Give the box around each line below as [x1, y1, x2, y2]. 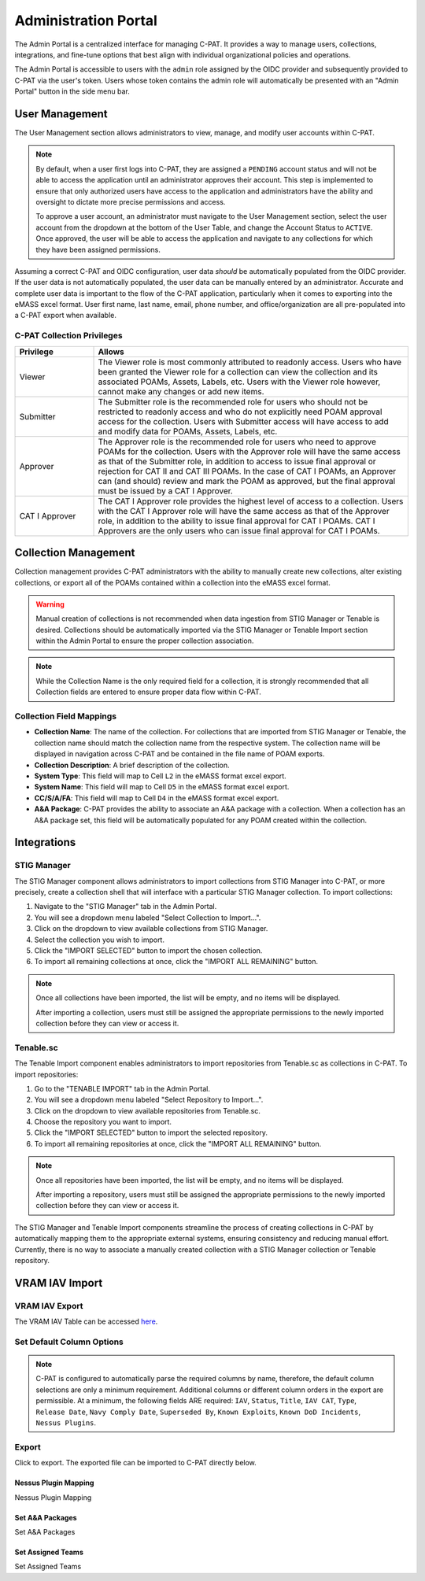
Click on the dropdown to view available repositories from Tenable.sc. [34, 1106, 261, 1115]
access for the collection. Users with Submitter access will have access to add [98, 416, 389, 427]
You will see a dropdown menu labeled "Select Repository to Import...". [34, 1095, 264, 1105]
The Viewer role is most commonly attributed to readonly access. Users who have [98, 356, 401, 368]
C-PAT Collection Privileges [14, 331, 123, 342]
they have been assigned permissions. [35, 245, 161, 254]
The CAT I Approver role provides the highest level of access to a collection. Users [98, 496, 404, 507]
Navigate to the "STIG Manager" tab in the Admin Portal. [34, 902, 217, 911]
